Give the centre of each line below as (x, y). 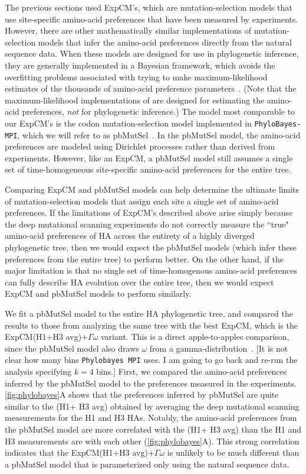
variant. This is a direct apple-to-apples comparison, (195, 337)
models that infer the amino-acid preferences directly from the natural (165, 42)
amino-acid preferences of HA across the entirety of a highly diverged (130, 236)
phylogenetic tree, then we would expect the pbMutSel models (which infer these (151, 247)
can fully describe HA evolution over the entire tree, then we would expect (139, 282)
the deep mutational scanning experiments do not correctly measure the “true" (147, 224)
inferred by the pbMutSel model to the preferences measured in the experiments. (151, 383)
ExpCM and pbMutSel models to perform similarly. (98, 293)
